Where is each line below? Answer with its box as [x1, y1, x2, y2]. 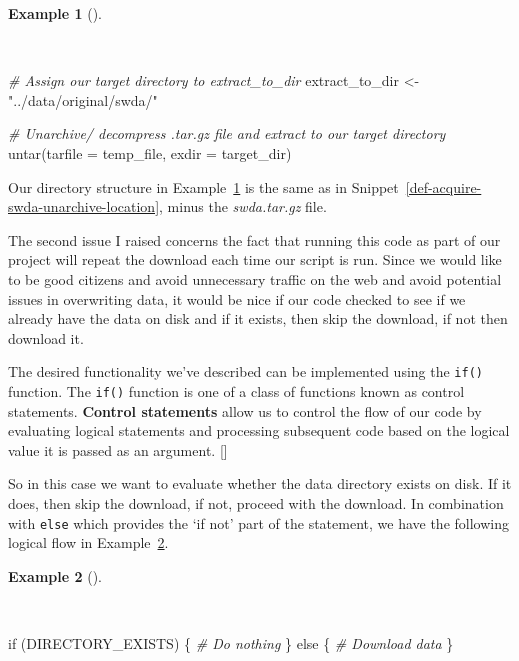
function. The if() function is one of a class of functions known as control [8, 380, 465, 401]
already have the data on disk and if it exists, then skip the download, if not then [8, 308, 508, 329]
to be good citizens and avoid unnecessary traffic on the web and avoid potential [8, 268, 502, 289]
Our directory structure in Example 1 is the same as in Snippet [8, 176, 399, 197]
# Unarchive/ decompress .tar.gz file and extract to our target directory [8, 123, 446, 144]
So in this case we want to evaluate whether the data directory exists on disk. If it [8, 473, 512, 494]
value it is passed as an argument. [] [8, 439, 228, 460]
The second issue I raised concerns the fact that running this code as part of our [8, 229, 501, 250]
